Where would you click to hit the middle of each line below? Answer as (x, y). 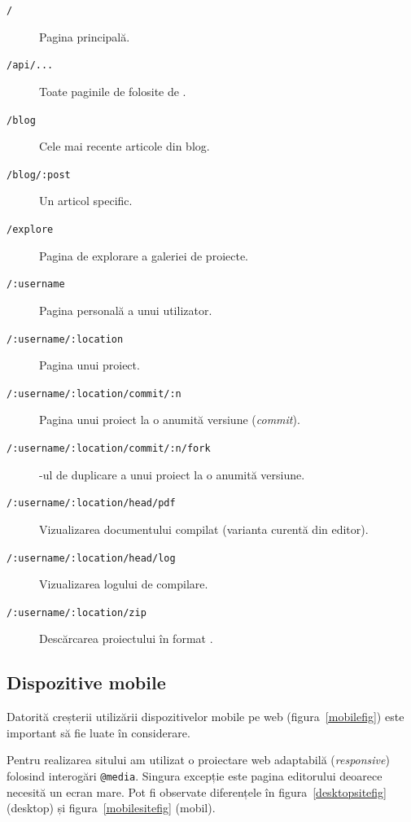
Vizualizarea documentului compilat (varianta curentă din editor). (204, 529)
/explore (30, 230)
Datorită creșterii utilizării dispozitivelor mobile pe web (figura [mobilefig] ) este (205, 717)
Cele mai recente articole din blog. (125, 146)
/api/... (30, 66)
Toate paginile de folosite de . (113, 91)
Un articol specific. (86, 201)
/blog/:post (39, 175)
